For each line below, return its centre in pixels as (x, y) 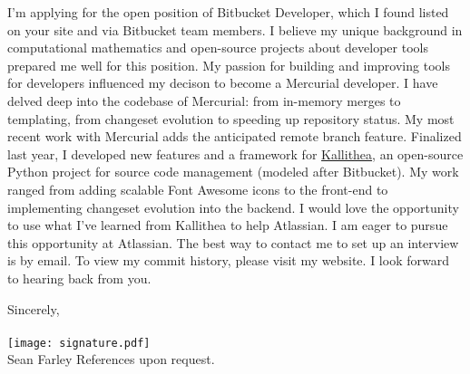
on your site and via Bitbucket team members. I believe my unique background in (235, 29)
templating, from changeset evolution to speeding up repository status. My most (231, 118)
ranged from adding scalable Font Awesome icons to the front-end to (198, 189)
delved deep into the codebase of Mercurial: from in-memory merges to (204, 100)
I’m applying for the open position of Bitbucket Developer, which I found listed (228, 12)
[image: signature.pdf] (79, 343)
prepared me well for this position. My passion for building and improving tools (229, 65)
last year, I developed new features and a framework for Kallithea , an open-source (235, 153)
